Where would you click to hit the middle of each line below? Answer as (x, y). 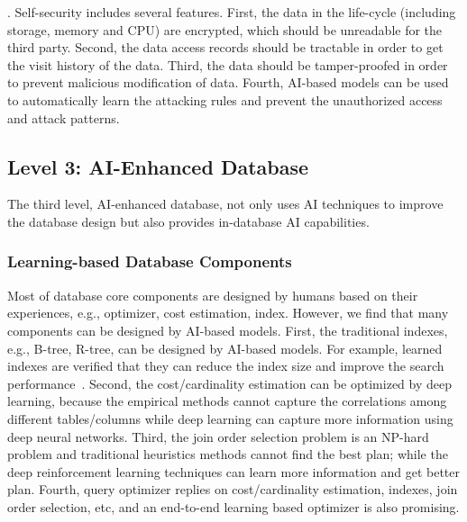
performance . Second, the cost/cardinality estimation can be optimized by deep (229, 383)
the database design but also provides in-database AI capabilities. (188, 221)
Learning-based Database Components (150, 261)
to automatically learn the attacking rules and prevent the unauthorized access (225, 99)
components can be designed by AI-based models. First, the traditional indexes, (228, 330)
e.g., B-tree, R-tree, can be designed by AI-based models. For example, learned (225, 348)
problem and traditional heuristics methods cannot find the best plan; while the (228, 454)
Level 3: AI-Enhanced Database (158, 166)
